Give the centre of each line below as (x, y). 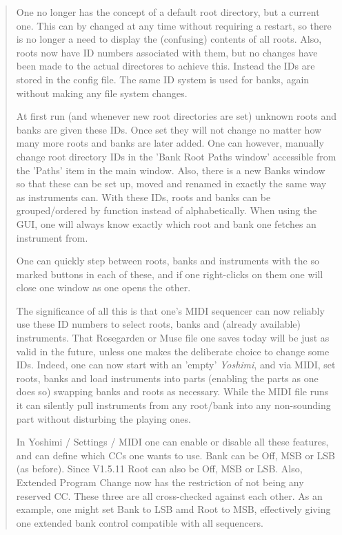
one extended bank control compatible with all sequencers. (140, 522)
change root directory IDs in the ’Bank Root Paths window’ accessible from (176, 156)
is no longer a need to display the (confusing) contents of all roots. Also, (169, 39)
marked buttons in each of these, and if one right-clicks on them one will (170, 274)
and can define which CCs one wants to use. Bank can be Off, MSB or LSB (176, 455)
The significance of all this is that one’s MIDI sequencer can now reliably (170, 310)
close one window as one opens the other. (103, 287)
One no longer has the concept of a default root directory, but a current (168, 12)
